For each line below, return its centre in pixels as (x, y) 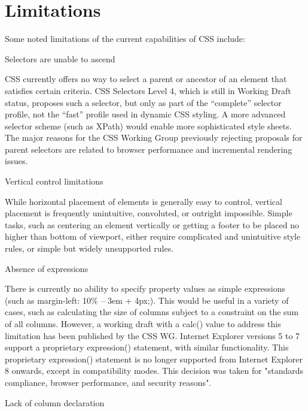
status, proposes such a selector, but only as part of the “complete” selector (143, 102)
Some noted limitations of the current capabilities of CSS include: (125, 39)
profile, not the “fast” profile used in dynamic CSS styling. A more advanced (145, 114)
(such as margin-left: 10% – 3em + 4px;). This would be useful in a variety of (147, 300)
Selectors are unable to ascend (60, 58)
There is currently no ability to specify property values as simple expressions (145, 288)
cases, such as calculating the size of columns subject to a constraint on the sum (152, 312)
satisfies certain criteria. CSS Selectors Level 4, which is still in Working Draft (148, 90)
